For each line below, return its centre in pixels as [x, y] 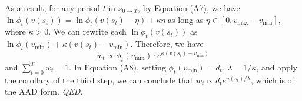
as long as [186, 19]
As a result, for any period [53, 8]
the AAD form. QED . [44, 91]
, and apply [277, 67]
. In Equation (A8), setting [117, 67]
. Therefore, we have [167, 44]
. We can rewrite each [87, 31]
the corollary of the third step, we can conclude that [99, 80]
